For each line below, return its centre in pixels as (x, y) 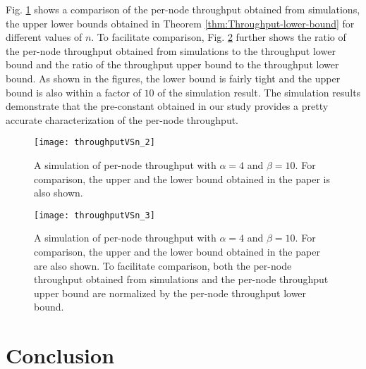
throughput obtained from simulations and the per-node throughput (181, 279)
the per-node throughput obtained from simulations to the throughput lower (171, 50)
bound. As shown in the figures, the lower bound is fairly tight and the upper (173, 78)
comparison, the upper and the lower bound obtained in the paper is (182, 179)
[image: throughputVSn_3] (94, 215)
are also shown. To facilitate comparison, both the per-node (163, 265)
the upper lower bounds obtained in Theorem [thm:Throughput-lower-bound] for (180, 23)
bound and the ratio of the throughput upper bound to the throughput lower (172, 64)
